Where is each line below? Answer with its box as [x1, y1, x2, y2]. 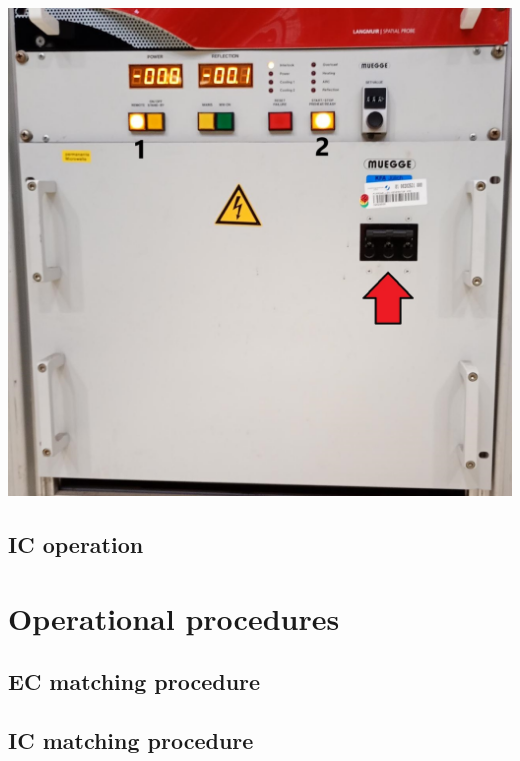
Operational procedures [8, 597, 340, 638]
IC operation [8, 529, 144, 560]
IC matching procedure [8, 725, 254, 756]
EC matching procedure [8, 666, 261, 697]
